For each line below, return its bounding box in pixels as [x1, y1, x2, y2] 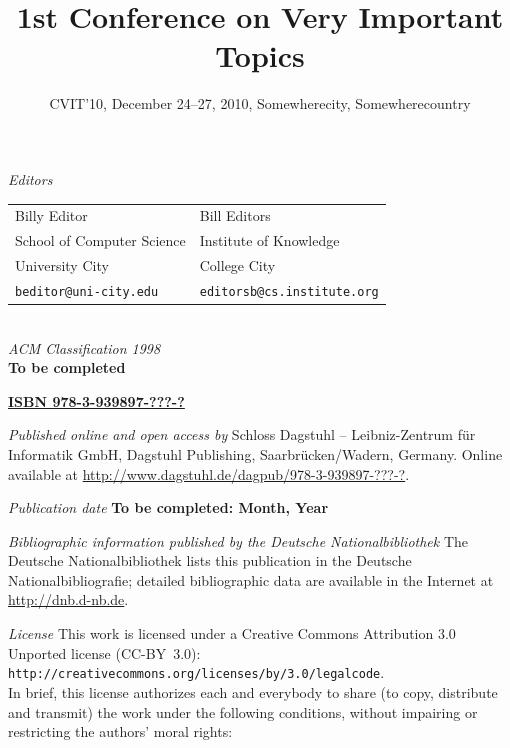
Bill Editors [199, 205, 271, 226]
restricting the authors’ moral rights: [8, 721, 233, 742]
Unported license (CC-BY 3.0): [8, 642, 201, 663]
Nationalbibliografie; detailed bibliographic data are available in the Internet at [8, 569, 494, 590]
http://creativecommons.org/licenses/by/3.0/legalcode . [8, 662, 385, 683]
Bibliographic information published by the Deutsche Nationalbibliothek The [8, 530, 469, 551]
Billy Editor [15, 205, 88, 226]
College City [199, 254, 276, 275]
